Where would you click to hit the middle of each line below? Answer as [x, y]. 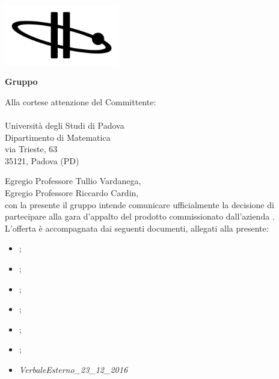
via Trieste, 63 [31, 149]
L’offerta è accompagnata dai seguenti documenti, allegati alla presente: [137, 228]
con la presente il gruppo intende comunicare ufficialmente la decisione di [139, 204]
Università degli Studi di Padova [65, 125]
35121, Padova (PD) [42, 160]
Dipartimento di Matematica [58, 137]
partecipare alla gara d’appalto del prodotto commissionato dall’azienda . [140, 216]
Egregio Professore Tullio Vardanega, [73, 181]
